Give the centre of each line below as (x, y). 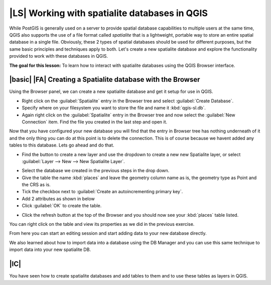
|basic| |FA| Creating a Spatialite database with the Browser (105, 80)
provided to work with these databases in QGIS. (58, 56)
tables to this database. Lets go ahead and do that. (62, 145)
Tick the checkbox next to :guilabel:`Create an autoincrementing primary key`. (102, 192)
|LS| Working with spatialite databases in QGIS (109, 13)
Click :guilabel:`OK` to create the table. (62, 206)
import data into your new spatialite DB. (50, 250)
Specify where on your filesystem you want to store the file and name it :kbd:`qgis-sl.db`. (114, 108)
